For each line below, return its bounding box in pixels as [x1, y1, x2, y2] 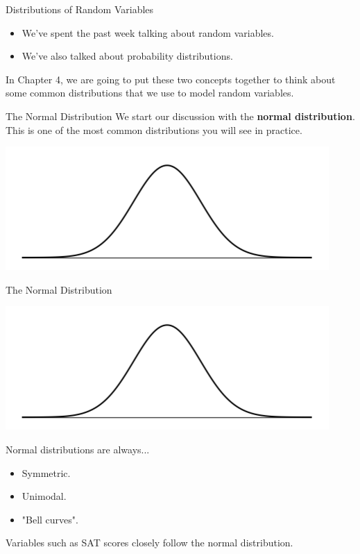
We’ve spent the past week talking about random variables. [22, 25, 274, 40]
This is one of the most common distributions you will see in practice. [6, 122, 302, 137]
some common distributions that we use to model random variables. [6, 85, 294, 100]
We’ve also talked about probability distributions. [22, 49, 233, 63]
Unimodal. [22, 489, 67, 503]
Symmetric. [22, 465, 71, 480]
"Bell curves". [22, 512, 78, 526]
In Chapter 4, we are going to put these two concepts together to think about [6, 72, 336, 86]
